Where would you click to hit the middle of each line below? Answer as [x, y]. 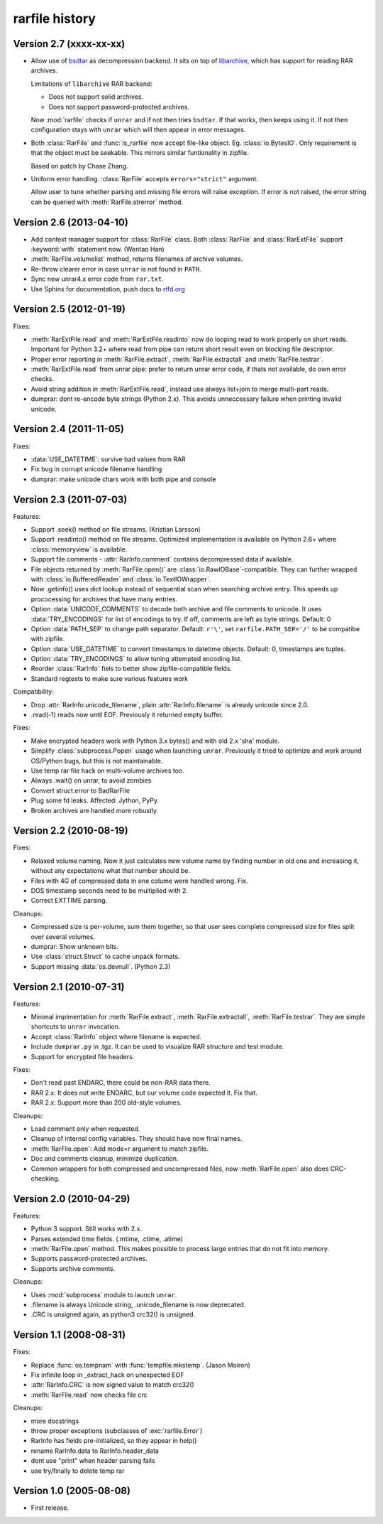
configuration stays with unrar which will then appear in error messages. [138, 130]
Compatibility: [33, 692]
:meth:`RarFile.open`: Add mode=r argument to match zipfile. [120, 1149]
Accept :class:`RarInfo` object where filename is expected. [116, 1036]
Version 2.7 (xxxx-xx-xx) [69, 44]
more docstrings [55, 1421]
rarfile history [54, 18]
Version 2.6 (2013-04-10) [71, 222]
